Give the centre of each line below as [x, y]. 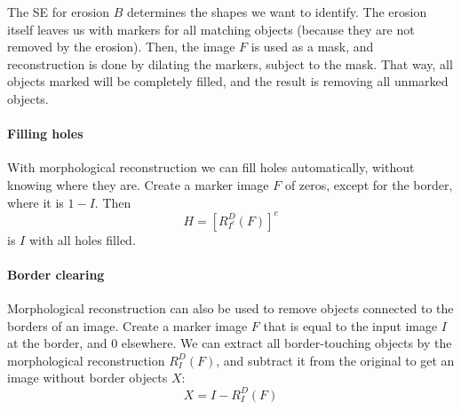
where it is [36, 202]
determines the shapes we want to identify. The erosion [277, 12]
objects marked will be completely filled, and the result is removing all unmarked [228, 81]
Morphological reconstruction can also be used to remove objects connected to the [230, 308]
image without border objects [87, 378]
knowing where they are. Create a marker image [138, 184]
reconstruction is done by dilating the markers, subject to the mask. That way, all [230, 63]
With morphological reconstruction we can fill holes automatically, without [211, 167]
